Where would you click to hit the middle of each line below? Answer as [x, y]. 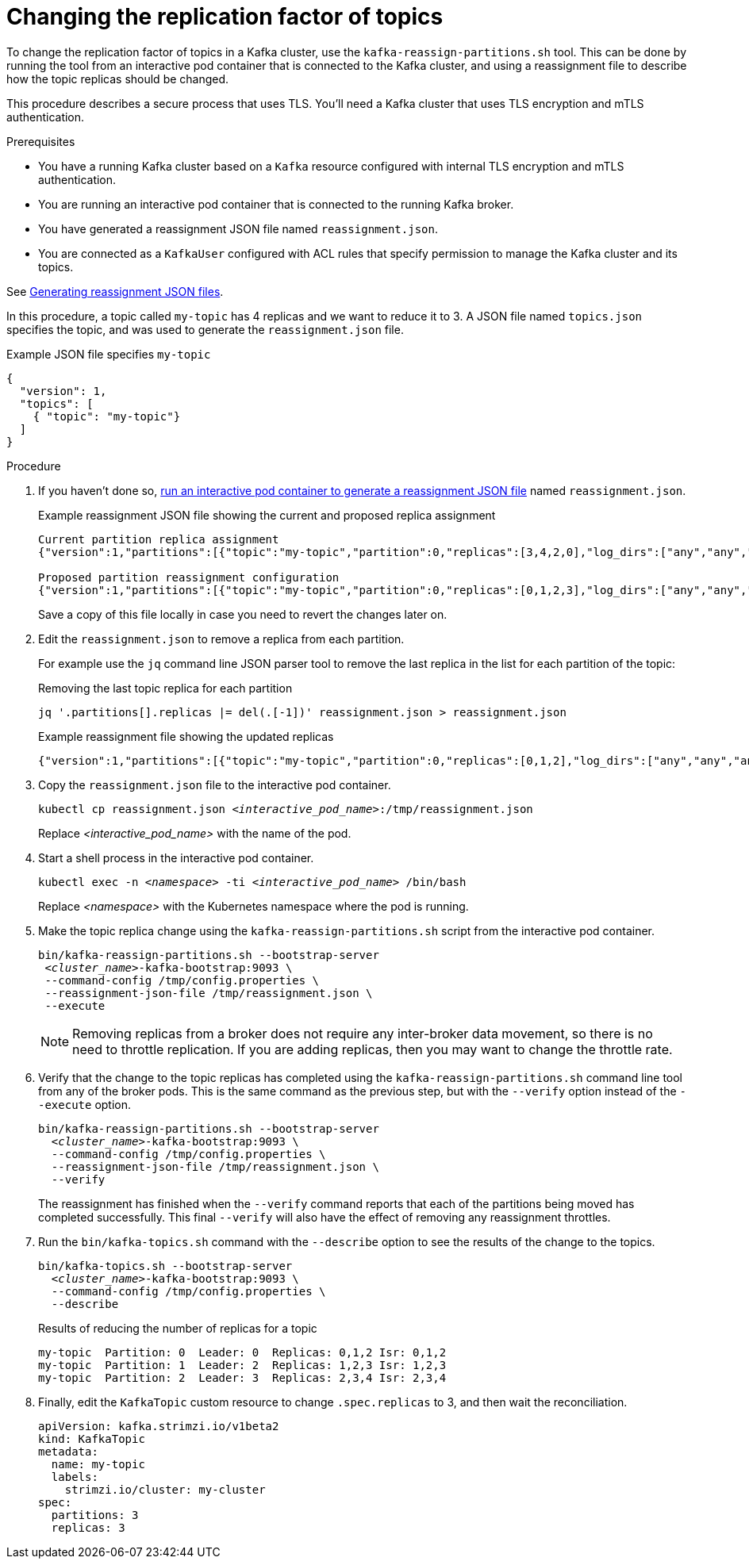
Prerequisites [41, 141]
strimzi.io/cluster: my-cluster [165, 1489]
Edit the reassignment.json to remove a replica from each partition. [221, 639]
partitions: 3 [95, 1515]
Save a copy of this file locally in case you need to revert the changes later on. [243, 614]
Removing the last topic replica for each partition [165, 688]
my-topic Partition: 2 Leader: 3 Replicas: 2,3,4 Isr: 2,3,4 [242, 1377]
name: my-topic [98, 1464]
